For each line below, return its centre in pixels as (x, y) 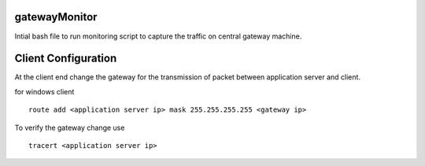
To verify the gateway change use (70, 127)
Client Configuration (66, 59)
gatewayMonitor (56, 17)
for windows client (44, 91)
